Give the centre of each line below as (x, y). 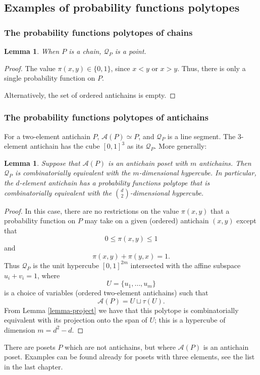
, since (120, 68)
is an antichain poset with (148, 163)
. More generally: (180, 146)
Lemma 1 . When (32, 51)
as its (135, 146)
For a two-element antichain (47, 136)
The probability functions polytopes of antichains (106, 117)
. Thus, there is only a (212, 68)
